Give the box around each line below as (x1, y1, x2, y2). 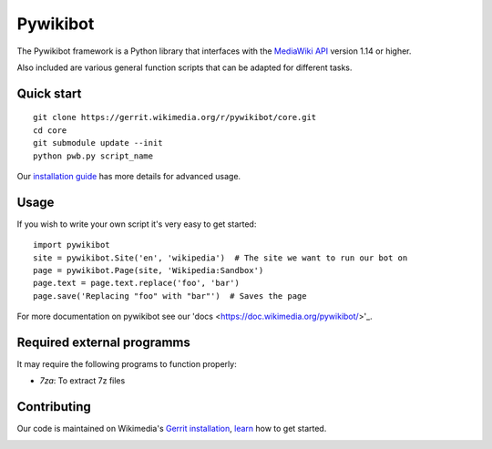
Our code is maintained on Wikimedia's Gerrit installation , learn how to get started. (16, 423, 327, 434)
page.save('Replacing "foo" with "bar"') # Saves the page (33, 291, 307, 301)
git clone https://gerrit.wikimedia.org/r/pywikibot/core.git (33, 112, 317, 123)
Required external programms (16, 334, 190, 350)
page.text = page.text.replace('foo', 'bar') (33, 278, 241, 289)
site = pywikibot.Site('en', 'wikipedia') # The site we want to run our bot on (33, 252, 408, 263)
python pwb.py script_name (33, 150, 154, 161)
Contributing (16, 399, 91, 414)
